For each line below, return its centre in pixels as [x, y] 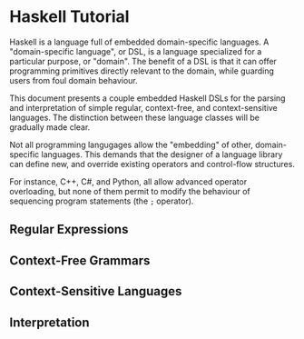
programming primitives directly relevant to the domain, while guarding [142, 71]
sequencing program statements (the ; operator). [102, 201]
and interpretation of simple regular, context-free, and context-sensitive [144, 107]
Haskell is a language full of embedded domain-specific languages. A [139, 42]
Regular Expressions [69, 229]
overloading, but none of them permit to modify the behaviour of [130, 191]
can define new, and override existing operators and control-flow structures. [152, 164]
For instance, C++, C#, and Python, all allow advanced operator [128, 181]
